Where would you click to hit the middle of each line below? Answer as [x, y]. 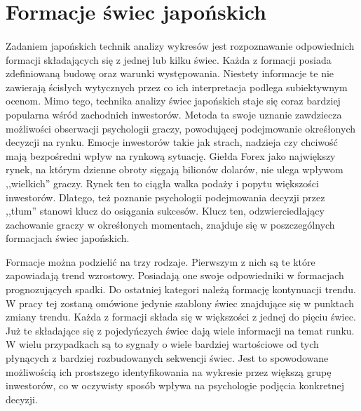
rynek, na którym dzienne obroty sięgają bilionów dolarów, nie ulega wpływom [175, 169]
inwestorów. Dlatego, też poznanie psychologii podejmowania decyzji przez [165, 197]
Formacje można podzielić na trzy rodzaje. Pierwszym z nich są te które [161, 261]
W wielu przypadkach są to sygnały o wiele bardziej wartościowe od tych [162, 344]
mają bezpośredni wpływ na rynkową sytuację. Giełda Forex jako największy [171, 155]
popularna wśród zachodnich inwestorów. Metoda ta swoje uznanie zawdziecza [174, 114]
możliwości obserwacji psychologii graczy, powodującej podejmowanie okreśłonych [180, 128]
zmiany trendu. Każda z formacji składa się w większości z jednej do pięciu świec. [181, 317]
